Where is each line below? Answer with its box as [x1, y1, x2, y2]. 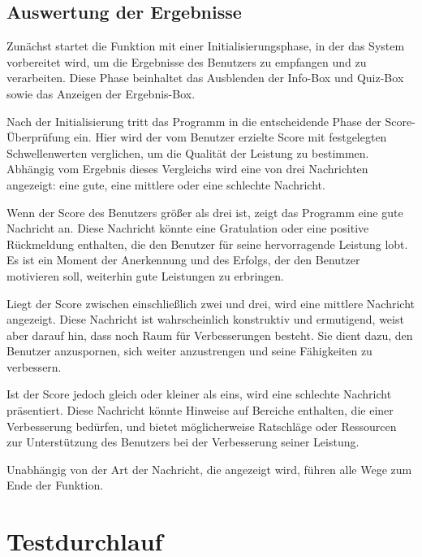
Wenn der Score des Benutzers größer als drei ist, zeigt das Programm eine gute [6, 203, 403, 220]
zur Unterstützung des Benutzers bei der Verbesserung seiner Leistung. [6, 433, 360, 450]
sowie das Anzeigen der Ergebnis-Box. [6, 85, 196, 102]
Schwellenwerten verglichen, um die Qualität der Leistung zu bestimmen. [6, 144, 369, 161]
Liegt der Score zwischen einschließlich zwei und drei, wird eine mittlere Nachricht [6, 294, 415, 311]
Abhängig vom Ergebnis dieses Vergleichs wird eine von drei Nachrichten [6, 160, 368, 177]
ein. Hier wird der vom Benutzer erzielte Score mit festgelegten [73, 128, 387, 146]
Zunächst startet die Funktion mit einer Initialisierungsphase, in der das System [6, 37, 405, 54]
